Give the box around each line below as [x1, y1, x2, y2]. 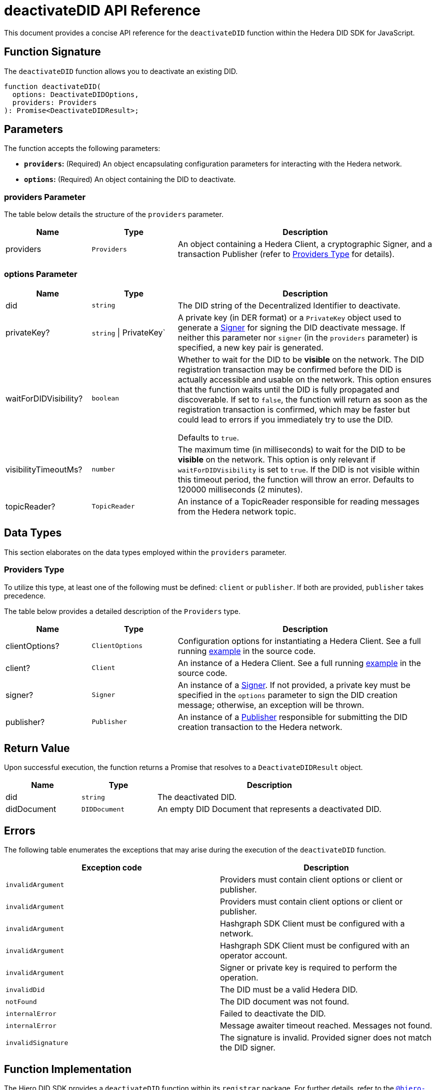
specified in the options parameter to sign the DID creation [177, 689, 397, 700]
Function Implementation [4, 1062, 131, 1075]
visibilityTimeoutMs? [5, 464, 82, 474]
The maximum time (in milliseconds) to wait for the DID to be [177, 444, 405, 454]
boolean [91, 394, 119, 402]
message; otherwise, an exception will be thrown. [177, 699, 364, 710]
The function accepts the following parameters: [4, 144, 160, 153]
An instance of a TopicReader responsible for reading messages [177, 496, 419, 506]
